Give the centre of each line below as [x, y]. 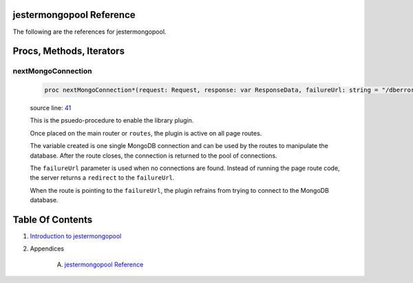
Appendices [47, 249]
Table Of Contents [53, 220]
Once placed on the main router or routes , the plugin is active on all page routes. [146, 133]
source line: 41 [51, 108]
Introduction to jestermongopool [76, 236]
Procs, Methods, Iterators [69, 51]
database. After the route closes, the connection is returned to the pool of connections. [154, 156]
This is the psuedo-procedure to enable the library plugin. [112, 120]
